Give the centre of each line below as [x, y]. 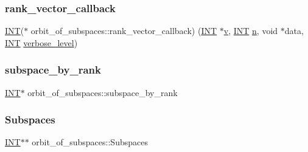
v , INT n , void [251, 31]
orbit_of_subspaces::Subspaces [90, 142]
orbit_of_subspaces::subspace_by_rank [103, 92]
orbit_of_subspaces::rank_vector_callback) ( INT [124, 31]
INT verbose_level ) [41, 42]
